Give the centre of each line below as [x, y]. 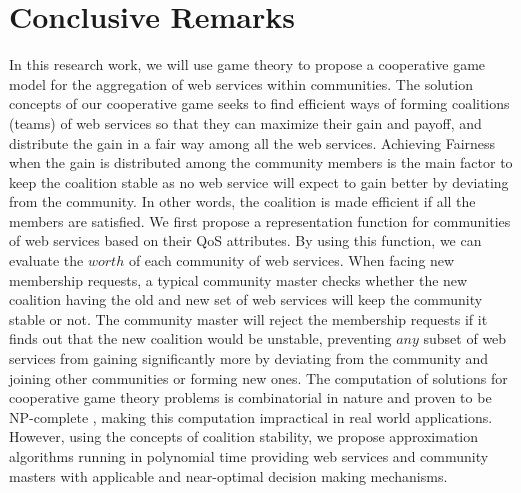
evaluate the [46, 260]
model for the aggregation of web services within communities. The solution [241, 83]
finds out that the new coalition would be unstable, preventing [200, 338]
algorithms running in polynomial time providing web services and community [249, 456]
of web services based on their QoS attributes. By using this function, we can [245, 240]
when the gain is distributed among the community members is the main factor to [261, 162]
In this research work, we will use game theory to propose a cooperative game [247, 64]
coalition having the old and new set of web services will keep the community [246, 299]
